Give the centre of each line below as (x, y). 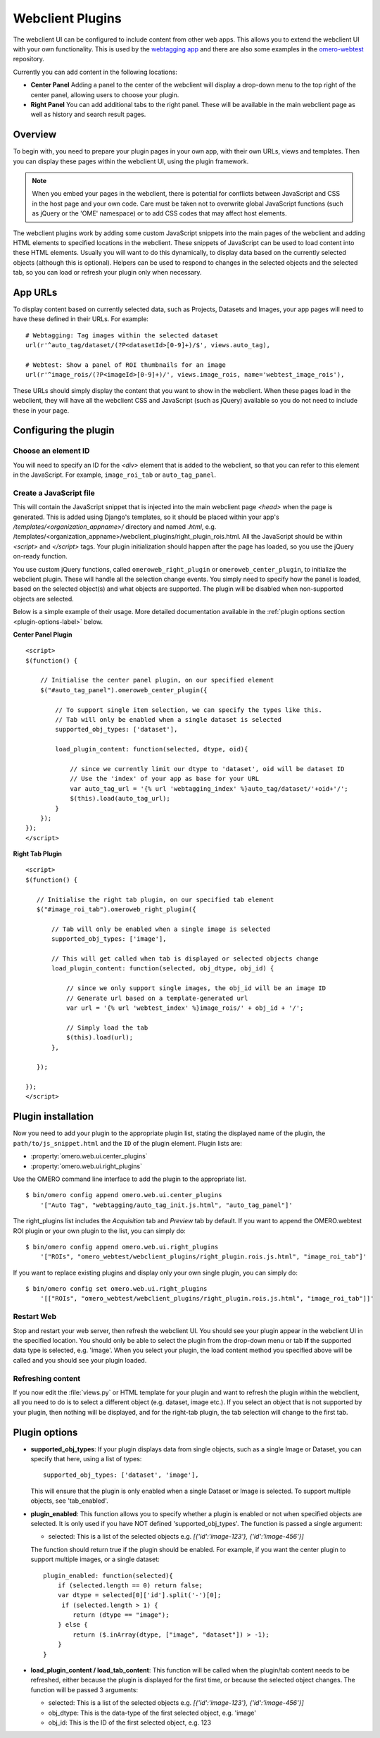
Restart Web (35, 1317)
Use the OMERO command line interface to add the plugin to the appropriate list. (129, 1179)
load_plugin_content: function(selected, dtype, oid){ (152, 749)
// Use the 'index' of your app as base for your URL (165, 779)
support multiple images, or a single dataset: (95, 1559)
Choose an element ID (51, 451)
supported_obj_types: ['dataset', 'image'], (121, 1475)
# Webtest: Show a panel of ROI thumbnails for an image (126, 365)
